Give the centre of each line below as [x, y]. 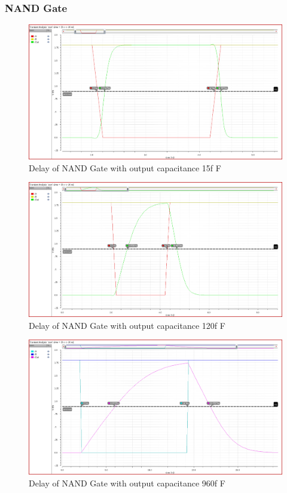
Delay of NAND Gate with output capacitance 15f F [125, 167]
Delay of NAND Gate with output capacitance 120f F [127, 325]
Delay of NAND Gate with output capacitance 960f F [127, 483]
